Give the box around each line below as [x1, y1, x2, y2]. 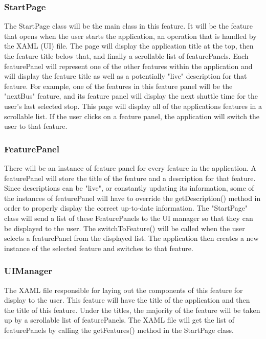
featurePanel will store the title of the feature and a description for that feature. [4, 172, 256, 183]
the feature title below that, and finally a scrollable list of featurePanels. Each [4, 51, 249, 61]
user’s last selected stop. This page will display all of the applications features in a [4, 100, 262, 111]
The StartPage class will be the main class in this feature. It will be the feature [4, 20, 253, 31]
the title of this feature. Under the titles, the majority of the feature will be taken [4, 304, 260, 315]
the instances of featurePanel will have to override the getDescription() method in [4, 192, 261, 203]
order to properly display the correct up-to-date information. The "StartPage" [4, 202, 248, 213]
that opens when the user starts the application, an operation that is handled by [4, 30, 257, 41]
